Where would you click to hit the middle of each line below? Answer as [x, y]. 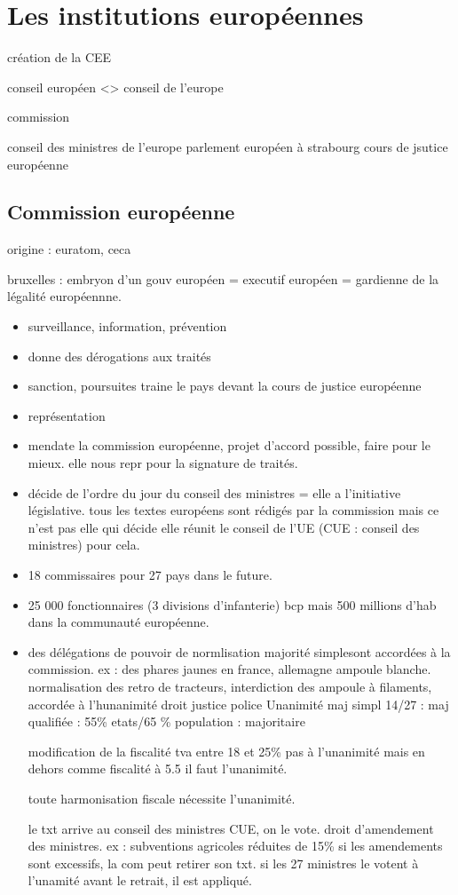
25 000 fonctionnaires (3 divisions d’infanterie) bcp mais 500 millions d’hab [232, 604]
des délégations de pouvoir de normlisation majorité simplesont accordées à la [239, 651]
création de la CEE [59, 57]
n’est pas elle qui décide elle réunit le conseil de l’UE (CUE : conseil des [224, 527]
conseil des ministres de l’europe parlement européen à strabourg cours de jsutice [228, 146]
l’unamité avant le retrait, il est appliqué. [140, 880]
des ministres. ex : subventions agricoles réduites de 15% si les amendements [235, 846]
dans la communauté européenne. [118, 622]
